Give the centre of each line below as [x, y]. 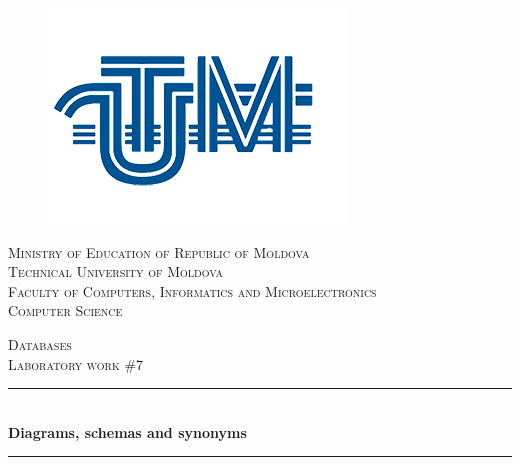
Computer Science [65, 310]
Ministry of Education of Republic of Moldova [159, 251]
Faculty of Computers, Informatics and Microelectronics [192, 290]
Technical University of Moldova [116, 271]
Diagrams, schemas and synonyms [127, 431]
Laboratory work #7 [76, 363]
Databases [40, 343]
